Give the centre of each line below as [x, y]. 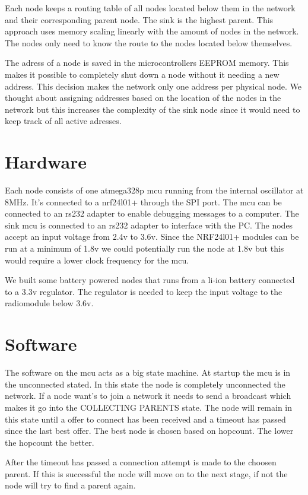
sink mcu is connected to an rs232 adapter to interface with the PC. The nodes [149, 225]
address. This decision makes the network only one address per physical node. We [153, 86]
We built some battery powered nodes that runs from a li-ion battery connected [150, 280]
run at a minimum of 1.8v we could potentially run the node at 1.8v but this [145, 248]
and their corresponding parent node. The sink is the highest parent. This [139, 19]
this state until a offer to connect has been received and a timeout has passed [145, 419]
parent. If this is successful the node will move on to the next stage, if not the [146, 473]
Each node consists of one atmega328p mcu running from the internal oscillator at [154, 190]
